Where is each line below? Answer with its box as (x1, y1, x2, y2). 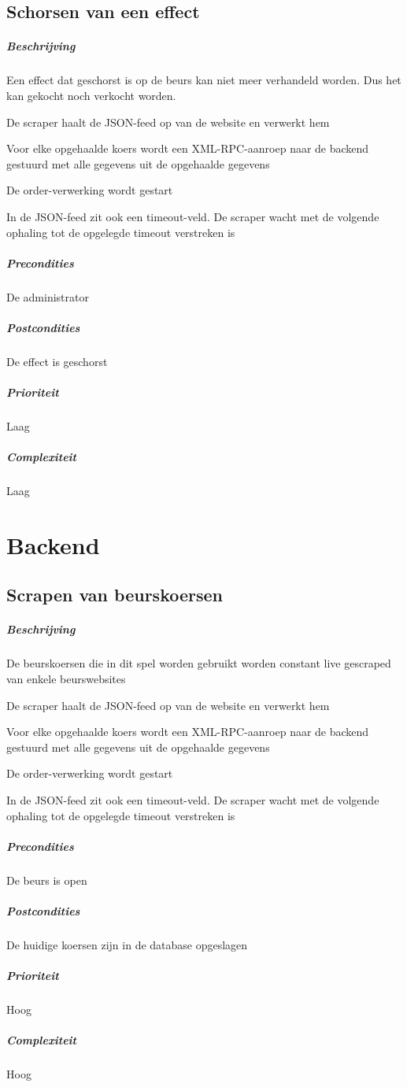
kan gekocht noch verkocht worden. (6, 87, 176, 103)
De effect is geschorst (6, 353, 108, 369)
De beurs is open (6, 871, 87, 888)
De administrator (6, 288, 89, 305)
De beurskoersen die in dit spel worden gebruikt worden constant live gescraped (6, 655, 391, 671)
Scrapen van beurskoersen (6, 582, 223, 607)
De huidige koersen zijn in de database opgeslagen (6, 936, 248, 952)
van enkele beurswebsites (6, 671, 126, 687)
